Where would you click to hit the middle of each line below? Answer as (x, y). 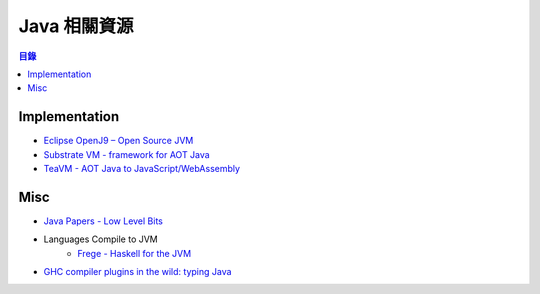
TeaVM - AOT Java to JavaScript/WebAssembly (141, 169)
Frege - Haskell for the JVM (134, 253)
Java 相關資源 (76, 26)
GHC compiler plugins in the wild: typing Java (137, 272)
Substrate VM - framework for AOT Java (126, 154)
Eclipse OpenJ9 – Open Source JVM (118, 141)
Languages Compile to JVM (101, 239)
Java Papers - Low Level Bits (103, 221)
